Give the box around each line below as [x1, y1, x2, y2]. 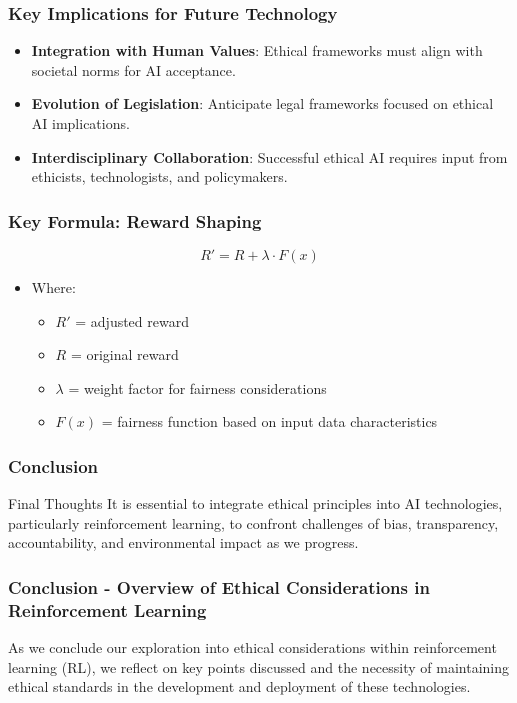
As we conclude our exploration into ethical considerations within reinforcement [8, 637, 497, 658]
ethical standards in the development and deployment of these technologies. [8, 676, 471, 697]
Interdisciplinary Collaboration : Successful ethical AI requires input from [31, 146, 508, 167]
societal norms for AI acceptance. [31, 59, 236, 80]
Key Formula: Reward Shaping [8, 208, 262, 233]
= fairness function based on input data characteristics [101, 411, 438, 432]
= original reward [70, 344, 179, 365]
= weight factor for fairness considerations [68, 377, 327, 398]
